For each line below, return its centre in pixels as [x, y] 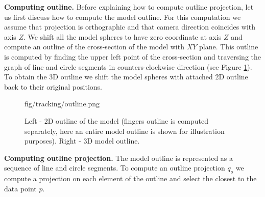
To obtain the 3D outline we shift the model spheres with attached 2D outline [126, 77]
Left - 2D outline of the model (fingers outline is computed [116, 120]
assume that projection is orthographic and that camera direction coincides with [130, 27]
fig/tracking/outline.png [62, 104]
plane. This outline [229, 47]
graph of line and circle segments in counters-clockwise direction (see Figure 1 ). [128, 66]
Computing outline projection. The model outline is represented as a [119, 158]
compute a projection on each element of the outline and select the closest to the [130, 178]
